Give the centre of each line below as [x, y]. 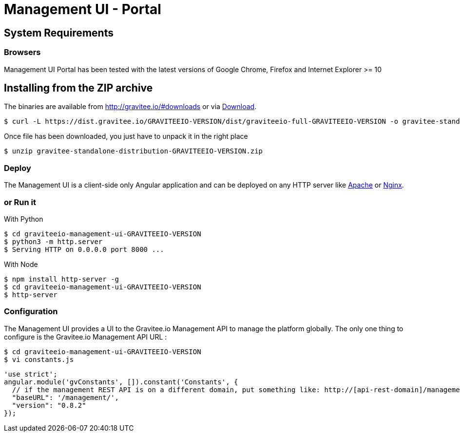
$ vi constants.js [39, 359]
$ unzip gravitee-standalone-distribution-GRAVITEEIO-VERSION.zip [134, 151]
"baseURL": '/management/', [66, 397]
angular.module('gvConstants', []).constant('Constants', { [121, 382]
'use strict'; [31, 374]
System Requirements [59, 33]
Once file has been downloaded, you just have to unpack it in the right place [126, 136]
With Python [24, 219]
